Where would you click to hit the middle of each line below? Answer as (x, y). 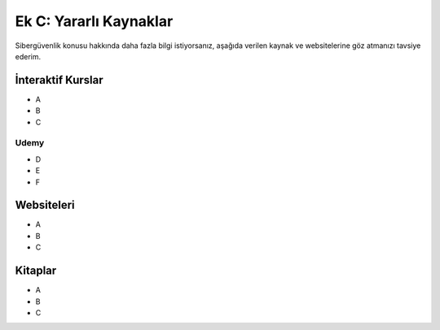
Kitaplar (36, 271)
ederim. (28, 56)
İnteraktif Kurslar (59, 80)
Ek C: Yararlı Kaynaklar (94, 21)
